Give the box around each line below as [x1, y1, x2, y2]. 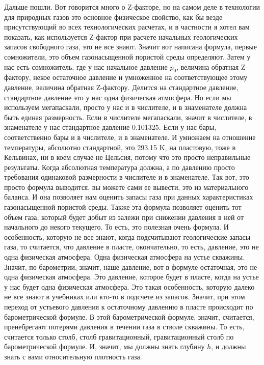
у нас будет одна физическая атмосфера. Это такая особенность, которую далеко [4, 281, 255, 292]
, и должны [211, 341, 246, 352]
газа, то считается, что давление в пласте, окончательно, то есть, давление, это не [4, 241, 259, 252]
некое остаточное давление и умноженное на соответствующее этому [33, 72, 248, 82]
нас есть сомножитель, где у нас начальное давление [4, 61, 168, 72]
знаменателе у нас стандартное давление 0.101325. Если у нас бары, [4, 122, 217, 132]
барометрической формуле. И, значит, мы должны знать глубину [4, 341, 205, 352]
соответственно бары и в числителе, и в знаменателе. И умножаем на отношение [4, 131, 256, 142]
